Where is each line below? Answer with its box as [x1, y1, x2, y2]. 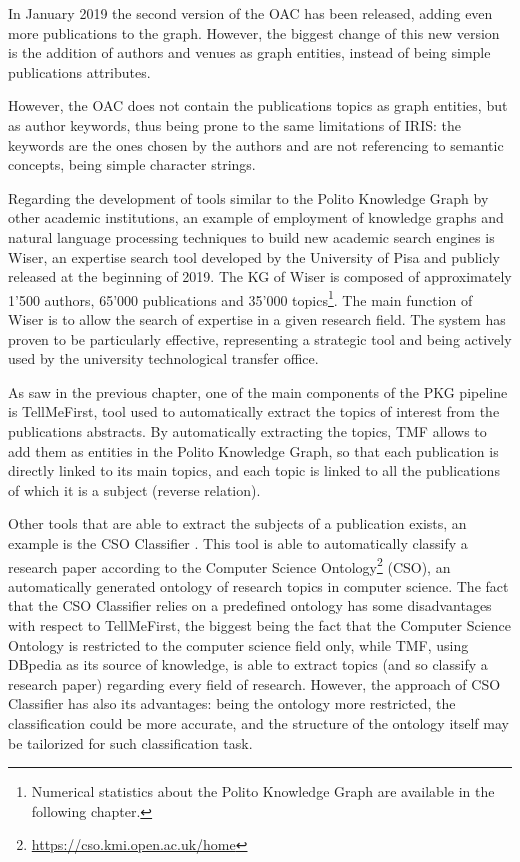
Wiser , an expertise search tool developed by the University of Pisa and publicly [8, 246, 500, 267]
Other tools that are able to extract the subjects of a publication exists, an [8, 513, 467, 534]
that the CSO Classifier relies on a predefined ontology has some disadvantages [8, 595, 492, 616]
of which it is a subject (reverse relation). [8, 479, 261, 500]
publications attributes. [8, 61, 151, 82]
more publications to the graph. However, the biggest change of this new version [8, 22, 500, 43]
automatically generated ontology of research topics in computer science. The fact [8, 575, 509, 596]
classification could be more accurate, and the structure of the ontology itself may [8, 712, 509, 733]
